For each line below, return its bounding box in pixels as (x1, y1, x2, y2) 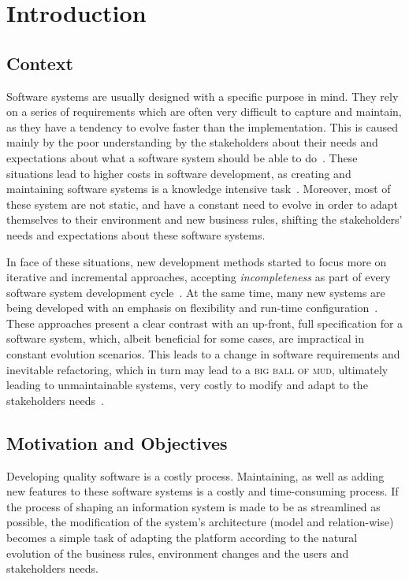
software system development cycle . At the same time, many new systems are (6, 284, 385, 300)
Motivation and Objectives (6, 430, 228, 455)
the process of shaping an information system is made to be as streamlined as (6, 498, 381, 514)
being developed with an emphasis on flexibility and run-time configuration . (6, 299, 378, 316)
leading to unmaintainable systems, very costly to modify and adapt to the (6, 377, 368, 393)
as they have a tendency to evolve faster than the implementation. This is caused (6, 118, 398, 135)
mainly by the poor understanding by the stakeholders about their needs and (6, 134, 378, 150)
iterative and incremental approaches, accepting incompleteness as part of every (6, 269, 391, 285)
